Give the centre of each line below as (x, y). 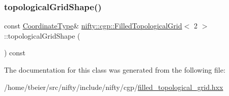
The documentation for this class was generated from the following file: (115, 70)
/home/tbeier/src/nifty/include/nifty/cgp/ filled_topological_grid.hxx (114, 87)
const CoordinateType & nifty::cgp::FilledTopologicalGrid (93, 26)
